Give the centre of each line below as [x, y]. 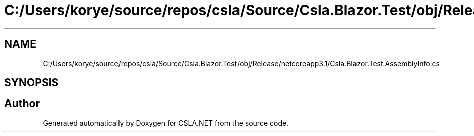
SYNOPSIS [31, 83]
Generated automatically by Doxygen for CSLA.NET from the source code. [166, 123]
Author [22, 104]
